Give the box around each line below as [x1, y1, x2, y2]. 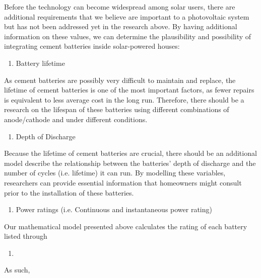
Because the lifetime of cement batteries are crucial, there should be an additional [4, 148, 257, 158]
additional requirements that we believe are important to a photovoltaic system [4, 11, 249, 22]
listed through [4, 231, 47, 241]
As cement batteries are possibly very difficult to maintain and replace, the [4, 74, 236, 85]
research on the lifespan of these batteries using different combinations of [4, 104, 229, 115]
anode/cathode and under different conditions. [4, 114, 148, 124]
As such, [4, 264, 30, 275]
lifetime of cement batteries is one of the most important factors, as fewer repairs [4, 84, 254, 95]
